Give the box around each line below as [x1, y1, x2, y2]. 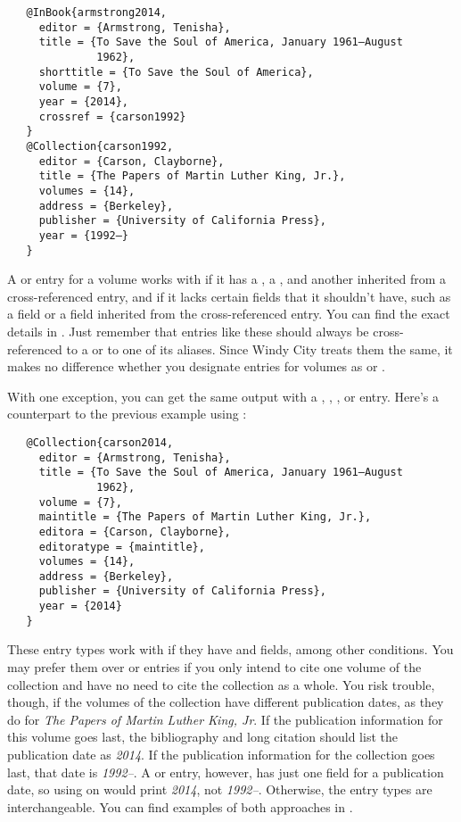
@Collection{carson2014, [26, 436, 174, 449]
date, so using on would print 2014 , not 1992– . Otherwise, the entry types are [7, 780, 432, 799]
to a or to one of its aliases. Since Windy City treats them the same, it [66, 339, 453, 358]
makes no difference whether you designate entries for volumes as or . [7, 357, 386, 376]
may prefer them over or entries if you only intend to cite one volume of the [7, 658, 422, 677]
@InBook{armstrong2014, [26, 6, 167, 19]
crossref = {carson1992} [38, 110, 186, 123]
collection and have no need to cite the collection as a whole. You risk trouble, [7, 675, 435, 693]
